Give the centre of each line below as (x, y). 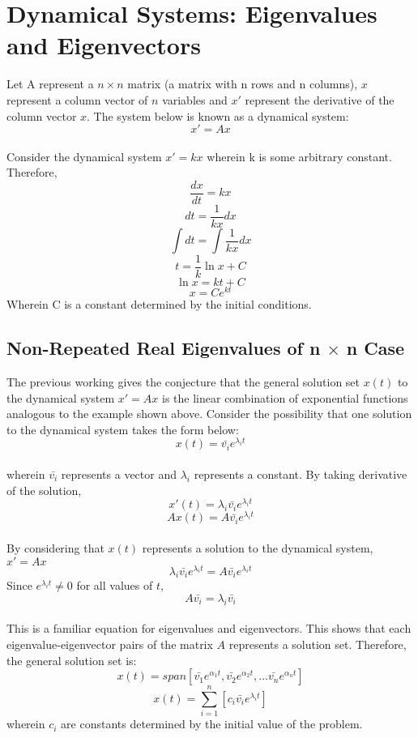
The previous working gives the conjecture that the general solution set (183, 381)
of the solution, (44, 490)
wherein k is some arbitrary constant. (299, 156)
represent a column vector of (77, 99)
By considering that (55, 547)
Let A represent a (50, 84)
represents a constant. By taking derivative (301, 474)
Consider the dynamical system (84, 156)
